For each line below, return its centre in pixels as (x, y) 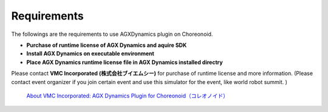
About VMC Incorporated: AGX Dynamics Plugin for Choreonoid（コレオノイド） (128, 96)
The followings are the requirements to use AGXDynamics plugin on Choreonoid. (112, 34)
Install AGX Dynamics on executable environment (90, 54)
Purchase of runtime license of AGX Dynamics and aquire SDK (107, 45)
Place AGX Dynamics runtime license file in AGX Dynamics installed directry (125, 62)
